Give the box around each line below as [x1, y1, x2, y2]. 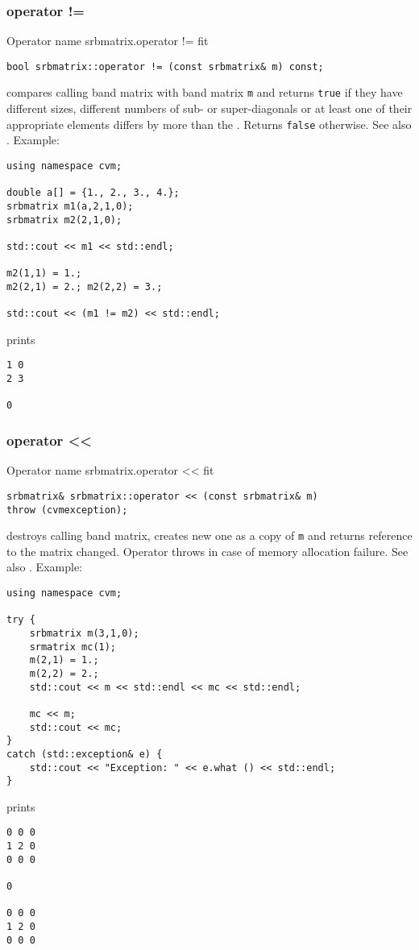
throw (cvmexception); [6, 504, 128, 516]
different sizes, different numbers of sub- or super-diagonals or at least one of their [6, 100, 413, 117]
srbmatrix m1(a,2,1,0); [6, 200, 134, 212]
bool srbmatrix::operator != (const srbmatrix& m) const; [6, 60, 324, 73]
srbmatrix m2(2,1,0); [6, 214, 122, 226]
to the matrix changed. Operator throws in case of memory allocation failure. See [6, 542, 409, 559]
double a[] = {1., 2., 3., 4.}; [6, 187, 180, 199]
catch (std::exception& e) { [6, 748, 163, 760]
